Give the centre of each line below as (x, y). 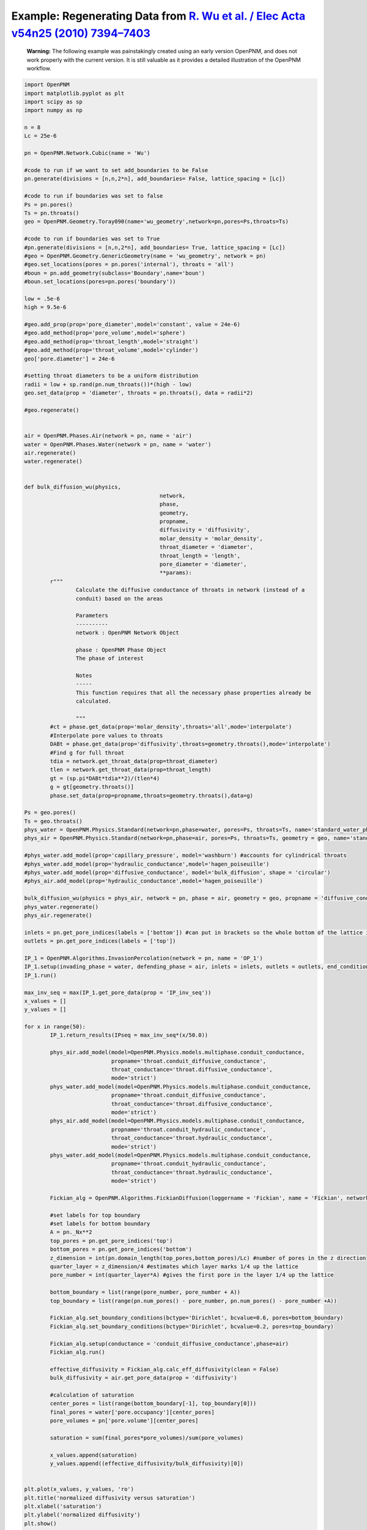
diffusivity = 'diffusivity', (205, 530)
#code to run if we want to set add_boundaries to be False (116, 170)
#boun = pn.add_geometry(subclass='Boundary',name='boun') (114, 273)
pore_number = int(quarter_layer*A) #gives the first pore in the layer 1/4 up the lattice (192, 1275)
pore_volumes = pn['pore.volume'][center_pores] (124, 1421)
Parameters (92, 616)
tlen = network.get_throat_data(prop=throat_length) (131, 770)
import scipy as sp (53, 102)
